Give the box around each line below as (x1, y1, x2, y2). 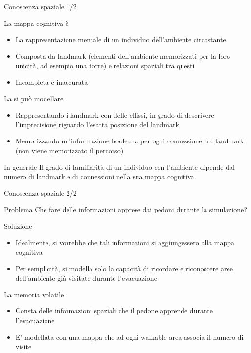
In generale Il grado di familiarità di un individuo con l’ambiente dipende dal (4, 162, 235, 172)
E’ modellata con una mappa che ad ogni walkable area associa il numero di (15, 331, 244, 342)
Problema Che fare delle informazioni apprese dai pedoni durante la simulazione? (4, 204, 247, 214)
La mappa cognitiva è (4, 18, 69, 28)
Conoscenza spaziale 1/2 (4, 1, 77, 11)
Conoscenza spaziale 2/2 (4, 188, 77, 198)
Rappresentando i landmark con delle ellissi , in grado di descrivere (15, 110, 214, 120)
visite (15, 341, 32, 352)
